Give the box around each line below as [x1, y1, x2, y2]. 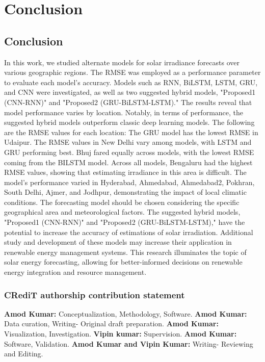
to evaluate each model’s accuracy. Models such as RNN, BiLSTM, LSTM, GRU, [4, 76, 258, 87]
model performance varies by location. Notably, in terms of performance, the [4, 107, 244, 117]
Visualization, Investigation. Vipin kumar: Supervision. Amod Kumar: [4, 328, 237, 339]
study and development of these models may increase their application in [4, 237, 232, 247]
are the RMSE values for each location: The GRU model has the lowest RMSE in [4, 126, 258, 137]
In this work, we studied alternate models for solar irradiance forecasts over [4, 57, 240, 67]
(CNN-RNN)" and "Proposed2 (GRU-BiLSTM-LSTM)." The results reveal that [4, 96, 252, 107]
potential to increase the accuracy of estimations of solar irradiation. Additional [4, 226, 253, 237]
